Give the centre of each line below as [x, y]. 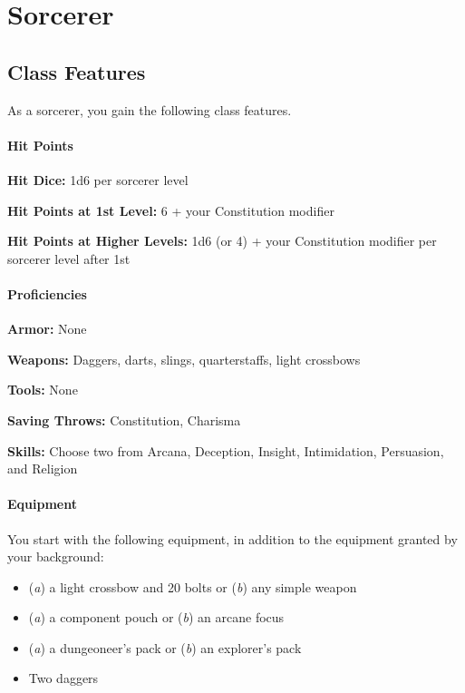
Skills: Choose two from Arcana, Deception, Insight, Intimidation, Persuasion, [226, 450]
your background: [56, 556]
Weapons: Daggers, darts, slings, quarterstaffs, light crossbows [184, 359]
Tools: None [43, 390]
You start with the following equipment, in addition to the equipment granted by [232, 538]
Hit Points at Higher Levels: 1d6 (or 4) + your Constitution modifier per [222, 241]
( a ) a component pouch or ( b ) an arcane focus [156, 617]
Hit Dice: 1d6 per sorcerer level [98, 179]
